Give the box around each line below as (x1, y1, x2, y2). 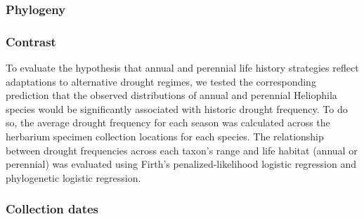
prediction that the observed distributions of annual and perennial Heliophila (6, 88, 337, 102)
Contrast (6, 32, 56, 50)
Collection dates (6, 200, 99, 218)
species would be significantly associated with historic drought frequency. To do (6, 101, 348, 116)
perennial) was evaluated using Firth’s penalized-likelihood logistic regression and (6, 157, 357, 171)
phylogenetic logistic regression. (6, 170, 141, 185)
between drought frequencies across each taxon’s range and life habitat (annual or (6, 142, 358, 157)
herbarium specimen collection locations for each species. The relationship (6, 129, 324, 144)
